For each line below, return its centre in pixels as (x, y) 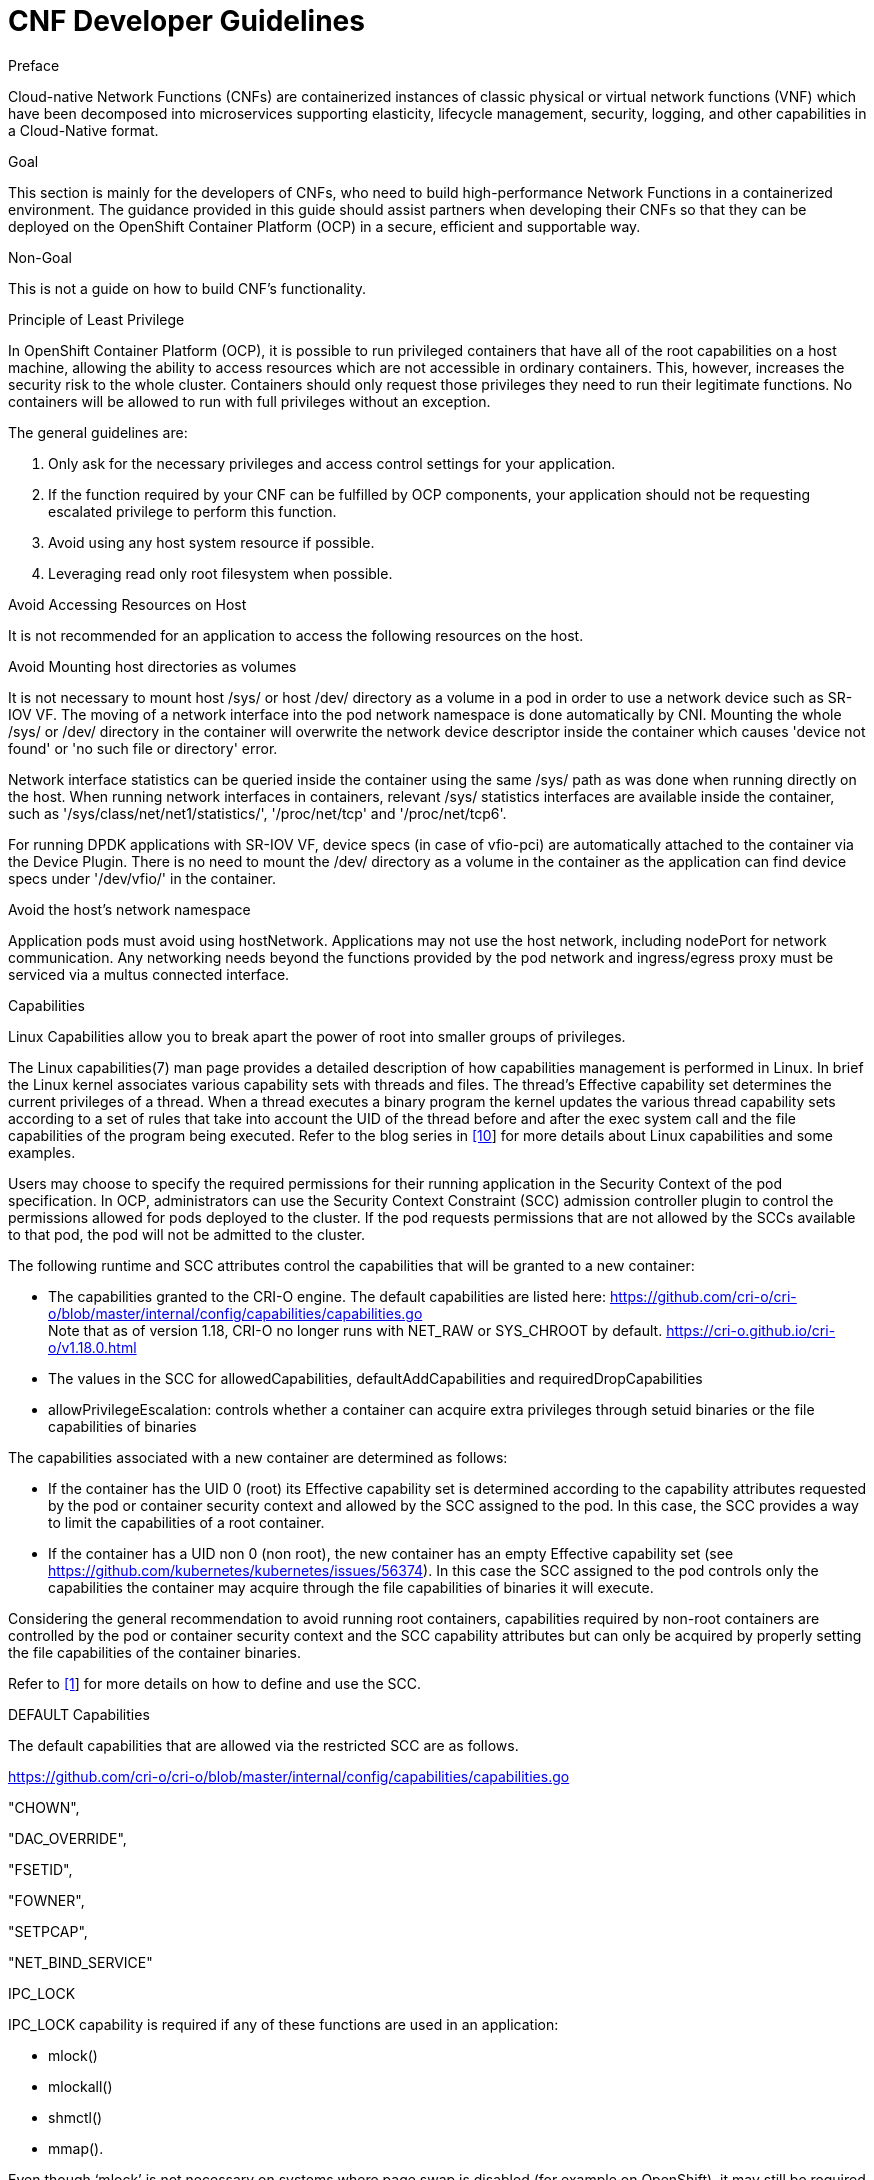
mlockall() (80, 2086)
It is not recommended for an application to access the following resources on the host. (296, 635)
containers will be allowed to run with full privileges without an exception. (249, 401)
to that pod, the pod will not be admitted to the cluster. (186, 1234)
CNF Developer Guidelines (186, 21)
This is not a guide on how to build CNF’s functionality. (187, 288)
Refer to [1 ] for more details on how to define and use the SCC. (214, 1683)
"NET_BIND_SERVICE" (80, 1962)
